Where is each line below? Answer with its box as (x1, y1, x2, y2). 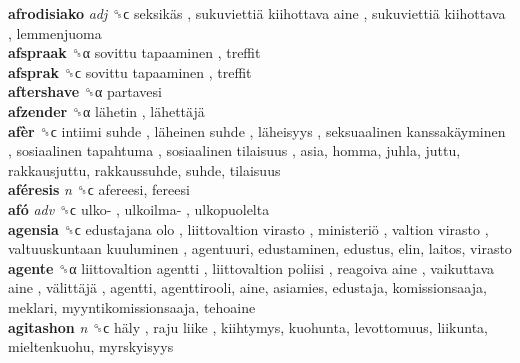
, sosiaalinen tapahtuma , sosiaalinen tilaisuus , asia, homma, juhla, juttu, (8, 140, 461, 161)
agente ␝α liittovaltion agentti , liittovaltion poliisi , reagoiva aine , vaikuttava (8, 257, 495, 278)
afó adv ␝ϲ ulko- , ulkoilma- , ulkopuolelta (8, 198, 270, 219)
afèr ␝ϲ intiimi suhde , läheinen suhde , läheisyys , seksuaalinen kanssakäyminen (8, 120, 506, 141)
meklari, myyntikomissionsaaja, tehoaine (8, 296, 256, 317)
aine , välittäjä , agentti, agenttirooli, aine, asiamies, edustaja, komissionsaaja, (8, 277, 487, 298)
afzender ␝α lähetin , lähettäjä (8, 100, 205, 121)
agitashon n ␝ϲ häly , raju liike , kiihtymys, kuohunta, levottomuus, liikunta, (8, 316, 488, 337)
